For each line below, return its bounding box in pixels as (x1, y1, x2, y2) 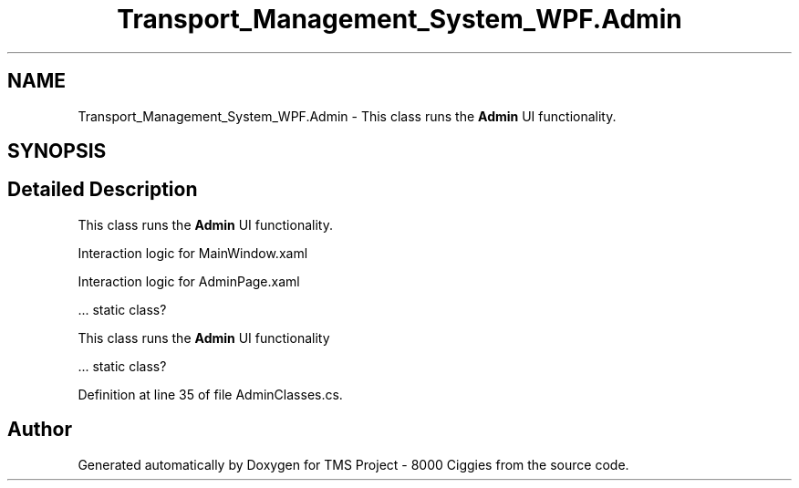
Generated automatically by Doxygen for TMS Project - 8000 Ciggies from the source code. (78, 456, 629, 472)
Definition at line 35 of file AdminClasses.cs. (78, 386, 343, 402)
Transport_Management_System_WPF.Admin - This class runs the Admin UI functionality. (78, 108, 617, 124)
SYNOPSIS (7, 140, 107, 163)
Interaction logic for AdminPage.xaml (78, 273, 300, 289)
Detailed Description (7, 178, 198, 202)
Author (7, 418, 72, 441)
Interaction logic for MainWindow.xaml (78, 244, 308, 261)
